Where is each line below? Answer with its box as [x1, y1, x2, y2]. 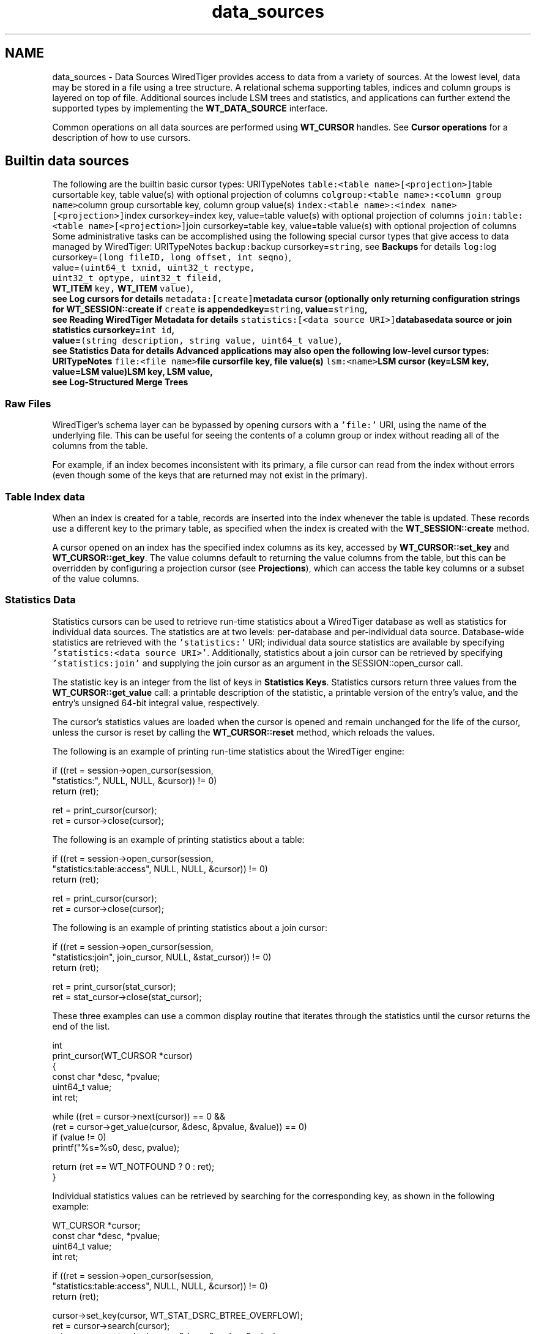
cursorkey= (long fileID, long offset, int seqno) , [52, 252, 291, 263]
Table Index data [5, 490, 85, 503]
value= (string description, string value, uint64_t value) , [52, 335, 342, 346]
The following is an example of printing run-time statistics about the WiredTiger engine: [52, 745, 404, 756]
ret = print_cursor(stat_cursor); [52, 981, 176, 992]
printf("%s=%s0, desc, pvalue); [52, 1142, 180, 1153]
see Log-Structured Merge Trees [52, 377, 188, 388]
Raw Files [5, 397, 51, 410]
